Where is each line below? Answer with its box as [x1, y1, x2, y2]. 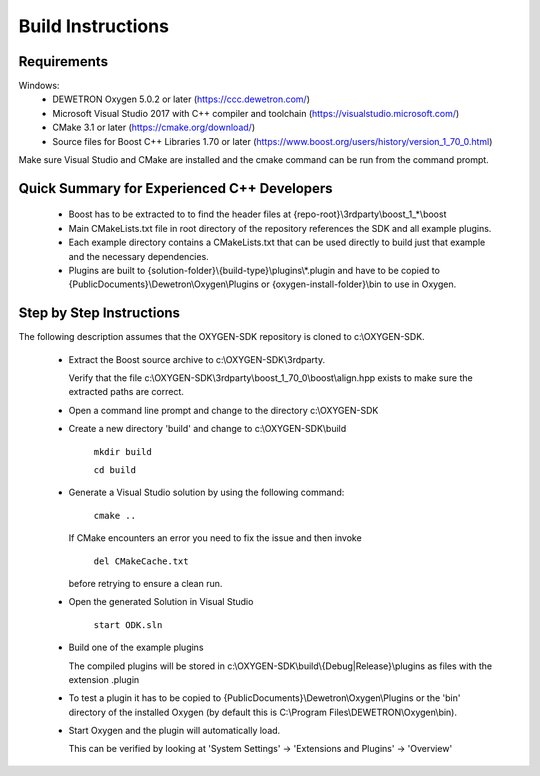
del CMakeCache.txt [93, 555, 189, 567]
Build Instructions [18, 15, 170, 37]
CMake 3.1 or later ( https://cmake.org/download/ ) [52, 121, 255, 134]
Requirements [18, 53, 109, 70]
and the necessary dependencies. [68, 250, 209, 262]
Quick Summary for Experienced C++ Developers [18, 180, 334, 197]
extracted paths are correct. [68, 386, 185, 398]
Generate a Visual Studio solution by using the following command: [68, 486, 345, 499]
